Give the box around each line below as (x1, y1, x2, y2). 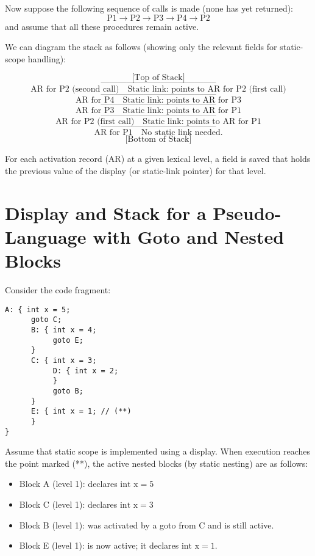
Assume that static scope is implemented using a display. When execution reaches (5, 445, 311, 458)
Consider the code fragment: (5, 283, 111, 296)
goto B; (52, 386, 83, 395)
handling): (27, 52, 66, 65)
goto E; (52, 335, 83, 345)
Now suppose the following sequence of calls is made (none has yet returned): (5, 2, 294, 14)
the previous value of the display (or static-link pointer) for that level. (5, 164, 266, 177)
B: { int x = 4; (30, 325, 97, 334)
